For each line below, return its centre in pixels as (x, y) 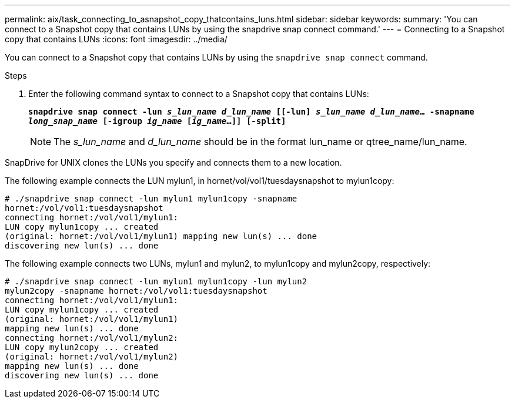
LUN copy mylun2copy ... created (82, 347)
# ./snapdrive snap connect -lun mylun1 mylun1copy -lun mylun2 (156, 281)
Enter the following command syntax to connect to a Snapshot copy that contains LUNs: (199, 94)
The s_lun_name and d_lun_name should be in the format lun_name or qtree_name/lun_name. (260, 142)
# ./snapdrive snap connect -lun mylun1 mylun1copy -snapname (151, 199)
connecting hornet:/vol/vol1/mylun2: (92, 338)
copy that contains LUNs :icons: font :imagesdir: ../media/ (116, 39)
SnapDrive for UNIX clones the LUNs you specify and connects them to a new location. (173, 162)
